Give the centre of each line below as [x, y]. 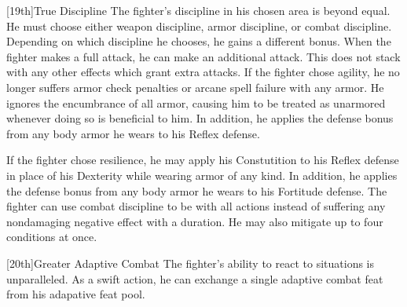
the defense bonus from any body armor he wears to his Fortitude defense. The [197, 190]
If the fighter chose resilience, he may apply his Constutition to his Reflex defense [203, 160]
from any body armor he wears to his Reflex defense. [133, 133]
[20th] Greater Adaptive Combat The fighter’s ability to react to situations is [191, 263]
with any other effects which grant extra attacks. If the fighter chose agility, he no [203, 72]
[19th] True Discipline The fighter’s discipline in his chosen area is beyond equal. [198, 10]
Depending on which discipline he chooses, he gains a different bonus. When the [199, 41]
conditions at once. [52, 237]
